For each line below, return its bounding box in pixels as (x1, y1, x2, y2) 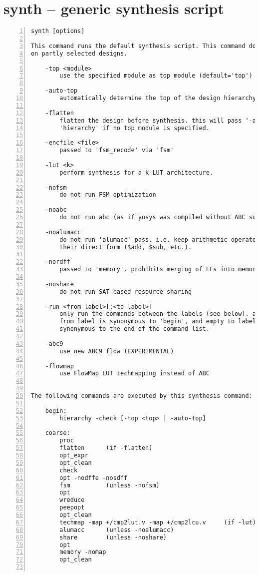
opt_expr (59, 452, 88, 459)
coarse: (45, 429, 70, 437)
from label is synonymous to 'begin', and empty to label (59, 318, 257, 325)
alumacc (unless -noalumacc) (59, 526, 174, 533)
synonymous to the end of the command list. (59, 325, 210, 333)
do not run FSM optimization (59, 191, 156, 199)
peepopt (59, 504, 85, 511)
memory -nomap (59, 548, 106, 556)
